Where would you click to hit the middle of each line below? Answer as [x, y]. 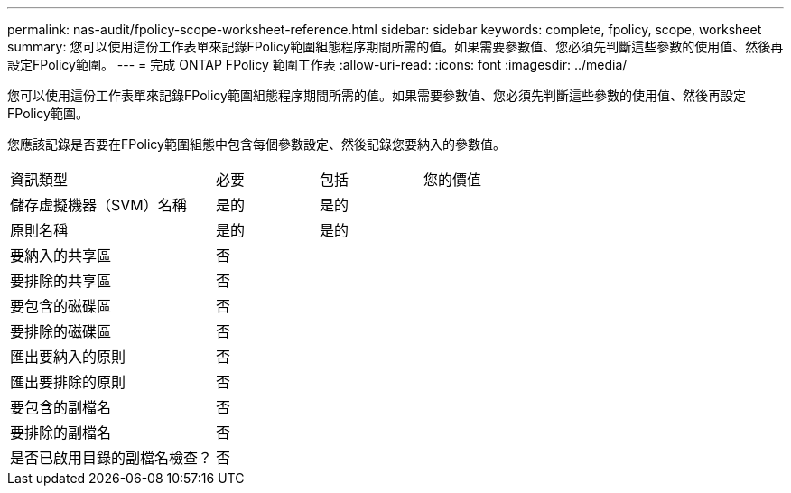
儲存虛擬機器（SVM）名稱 [98, 205]
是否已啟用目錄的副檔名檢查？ [112, 458]
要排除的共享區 [61, 281]
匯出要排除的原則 [68, 382]
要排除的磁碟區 [61, 331]
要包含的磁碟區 [61, 306]
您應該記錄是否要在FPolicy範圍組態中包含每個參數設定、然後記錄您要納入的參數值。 [256, 144]
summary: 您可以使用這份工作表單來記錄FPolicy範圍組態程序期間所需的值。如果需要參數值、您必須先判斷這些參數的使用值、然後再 [395, 47]
